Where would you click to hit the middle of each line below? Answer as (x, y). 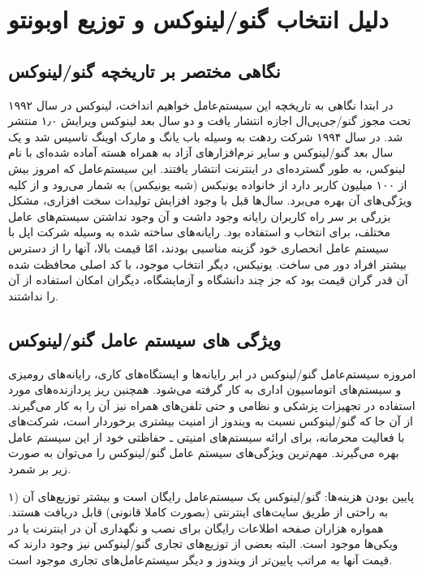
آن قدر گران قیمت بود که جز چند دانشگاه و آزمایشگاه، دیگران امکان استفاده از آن (208, 280)
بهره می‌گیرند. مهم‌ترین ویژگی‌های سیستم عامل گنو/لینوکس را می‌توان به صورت (204, 453)
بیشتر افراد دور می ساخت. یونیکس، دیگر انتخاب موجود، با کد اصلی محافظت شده (208, 263)
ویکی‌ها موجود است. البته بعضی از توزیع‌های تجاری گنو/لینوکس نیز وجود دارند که (203, 544)
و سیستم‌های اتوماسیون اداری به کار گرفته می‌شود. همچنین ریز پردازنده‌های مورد (205, 389)
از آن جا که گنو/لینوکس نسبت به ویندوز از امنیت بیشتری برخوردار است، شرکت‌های (211, 421)
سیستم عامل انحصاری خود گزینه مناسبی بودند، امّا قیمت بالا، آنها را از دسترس (199, 247)
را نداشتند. (33, 295)
